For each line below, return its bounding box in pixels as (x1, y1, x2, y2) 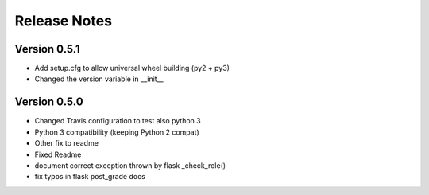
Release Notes (14, 12, 113, 29)
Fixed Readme (34, 150, 82, 159)
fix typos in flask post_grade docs (34, 172, 146, 181)
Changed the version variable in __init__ (34, 74, 164, 84)
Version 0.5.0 (14, 96, 83, 109)
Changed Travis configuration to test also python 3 (34, 116, 202, 126)
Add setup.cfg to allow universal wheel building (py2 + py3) (34, 64, 230, 73)
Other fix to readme (34, 138, 99, 148)
